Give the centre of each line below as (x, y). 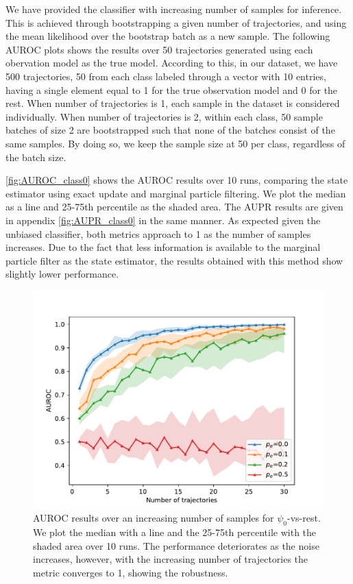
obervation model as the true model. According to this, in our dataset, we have (172, 63)
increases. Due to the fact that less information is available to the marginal (163, 247)
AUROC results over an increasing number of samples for (154, 518)
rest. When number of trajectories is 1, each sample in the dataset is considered (173, 103)
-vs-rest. (304, 518)
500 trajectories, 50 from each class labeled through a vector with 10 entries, (166, 76)
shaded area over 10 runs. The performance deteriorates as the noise (176, 545)
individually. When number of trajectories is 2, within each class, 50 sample (164, 116)
